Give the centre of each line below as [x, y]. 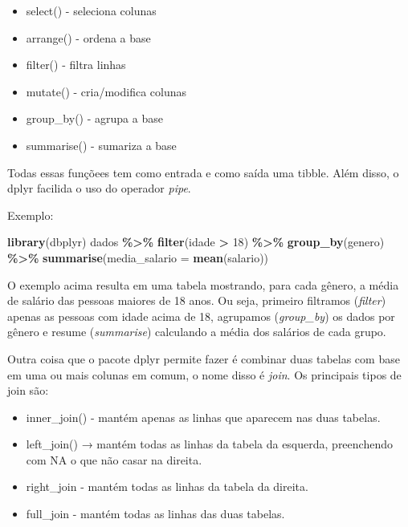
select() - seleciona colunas [91, 10]
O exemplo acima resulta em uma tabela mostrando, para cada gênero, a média [203, 284]
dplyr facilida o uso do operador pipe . [99, 188]
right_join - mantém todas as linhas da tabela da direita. [167, 486]
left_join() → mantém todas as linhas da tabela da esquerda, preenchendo [209, 444]
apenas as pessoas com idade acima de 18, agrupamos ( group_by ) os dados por [201, 316]
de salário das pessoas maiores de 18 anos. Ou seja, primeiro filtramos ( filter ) [197, 300]
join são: [28, 390]
